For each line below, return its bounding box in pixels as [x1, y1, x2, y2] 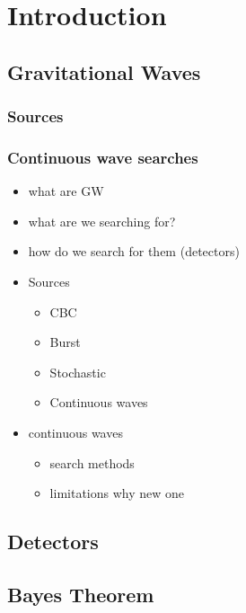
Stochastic [49, 362, 106, 381]
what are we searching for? [28, 211, 176, 230]
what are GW [28, 182, 104, 200]
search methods [49, 453, 135, 472]
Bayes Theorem [7, 580, 154, 608]
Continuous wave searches [7, 146, 198, 168]
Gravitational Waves [7, 58, 201, 85]
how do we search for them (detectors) [28, 242, 240, 261]
